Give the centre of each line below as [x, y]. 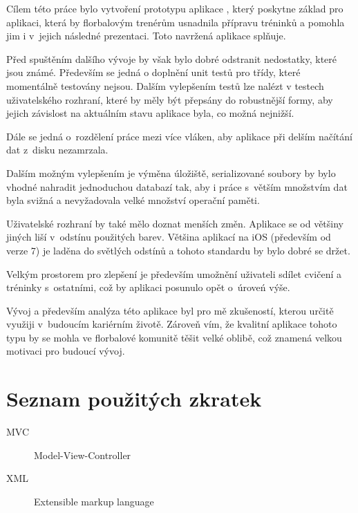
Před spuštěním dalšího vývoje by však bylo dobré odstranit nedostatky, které [172, 58]
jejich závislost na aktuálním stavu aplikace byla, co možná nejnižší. [150, 113]
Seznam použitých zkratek [134, 399]
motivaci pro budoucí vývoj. [66, 351]
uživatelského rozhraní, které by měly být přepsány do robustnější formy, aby [170, 99]
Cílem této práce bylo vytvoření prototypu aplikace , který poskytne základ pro [175, 8]
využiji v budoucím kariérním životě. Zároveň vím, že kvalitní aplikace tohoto [172, 324]
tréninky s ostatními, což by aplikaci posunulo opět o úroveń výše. [148, 287]
